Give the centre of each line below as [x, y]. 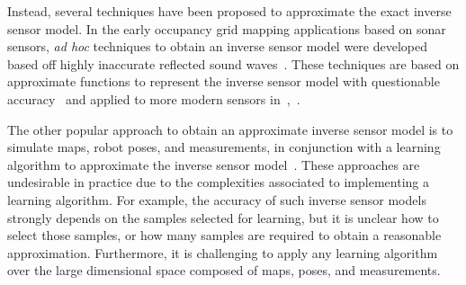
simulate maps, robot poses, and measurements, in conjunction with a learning [224, 147]
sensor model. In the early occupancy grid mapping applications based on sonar [227, 28]
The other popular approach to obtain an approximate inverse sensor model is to [230, 129]
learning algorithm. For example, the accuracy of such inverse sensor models [217, 199]
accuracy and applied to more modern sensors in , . [154, 98]
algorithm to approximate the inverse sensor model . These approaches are [214, 164]
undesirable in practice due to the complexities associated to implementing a [218, 182]
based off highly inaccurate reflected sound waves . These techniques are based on [233, 63]
